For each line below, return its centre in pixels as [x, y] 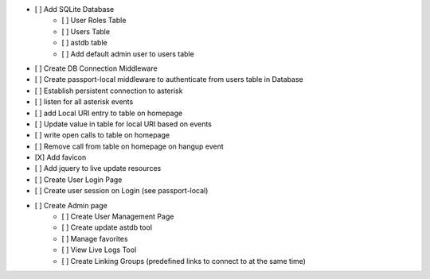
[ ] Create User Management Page [118, 217]
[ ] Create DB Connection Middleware [96, 68]
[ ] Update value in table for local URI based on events [123, 124]
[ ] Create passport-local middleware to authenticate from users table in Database [169, 79]
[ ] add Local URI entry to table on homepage [109, 113]
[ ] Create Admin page [71, 205]
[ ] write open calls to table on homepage [102, 135]
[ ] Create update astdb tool [107, 227]
